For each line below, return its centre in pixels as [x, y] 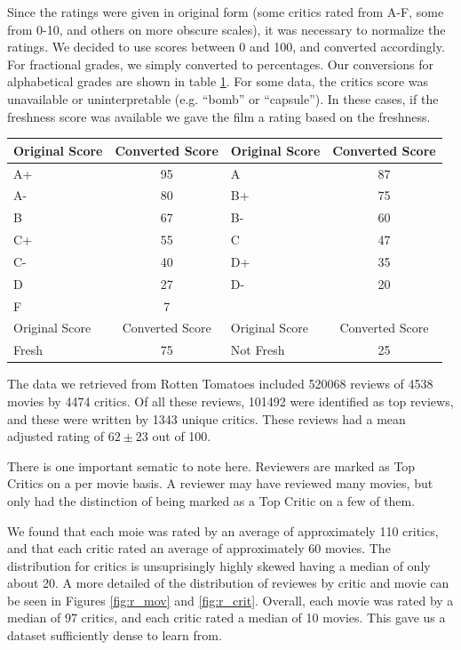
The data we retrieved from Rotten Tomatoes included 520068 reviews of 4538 [220, 384]
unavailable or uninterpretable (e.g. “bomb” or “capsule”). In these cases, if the [223, 98]
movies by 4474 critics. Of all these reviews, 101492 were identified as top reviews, [230, 401]
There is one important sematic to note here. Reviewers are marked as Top [211, 465]
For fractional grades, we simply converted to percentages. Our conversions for [220, 64]
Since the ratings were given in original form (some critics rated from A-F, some [226, 12]
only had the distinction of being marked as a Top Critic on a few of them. [211, 500]
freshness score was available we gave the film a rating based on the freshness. [219, 116]
